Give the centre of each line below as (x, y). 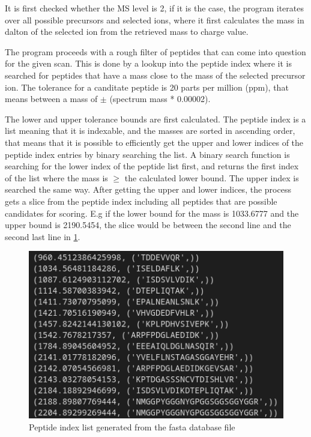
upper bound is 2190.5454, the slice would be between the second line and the (148, 225)
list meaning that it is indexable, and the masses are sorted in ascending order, (150, 131)
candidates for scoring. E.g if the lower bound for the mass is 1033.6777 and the (152, 213)
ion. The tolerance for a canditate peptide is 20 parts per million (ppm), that (147, 87)
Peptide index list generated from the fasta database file (132, 426)
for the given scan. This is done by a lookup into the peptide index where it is (148, 63)
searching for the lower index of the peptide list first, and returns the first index (152, 166)
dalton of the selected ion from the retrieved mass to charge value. (127, 32)
